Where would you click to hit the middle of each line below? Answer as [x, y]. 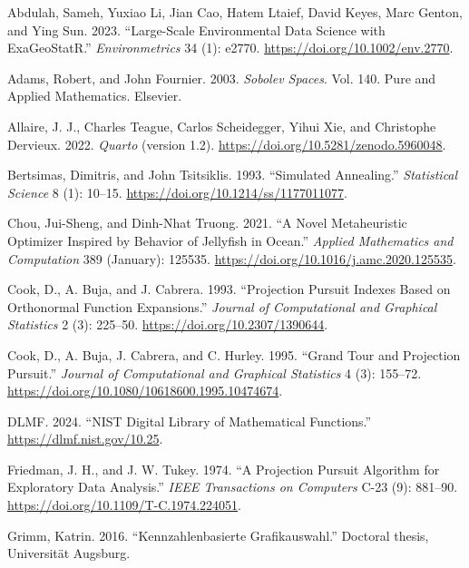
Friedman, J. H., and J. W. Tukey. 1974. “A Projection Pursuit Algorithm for [224, 469]
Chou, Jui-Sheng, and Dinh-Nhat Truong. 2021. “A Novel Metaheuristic [207, 223]
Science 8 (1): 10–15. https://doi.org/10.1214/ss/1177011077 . [177, 192]
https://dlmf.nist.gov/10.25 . [85, 439]
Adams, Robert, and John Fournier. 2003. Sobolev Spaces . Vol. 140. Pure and [222, 78]
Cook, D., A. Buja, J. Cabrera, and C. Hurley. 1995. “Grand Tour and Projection [234, 354]
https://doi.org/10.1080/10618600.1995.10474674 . [145, 391]
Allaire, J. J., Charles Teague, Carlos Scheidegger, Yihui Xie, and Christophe [222, 126]
